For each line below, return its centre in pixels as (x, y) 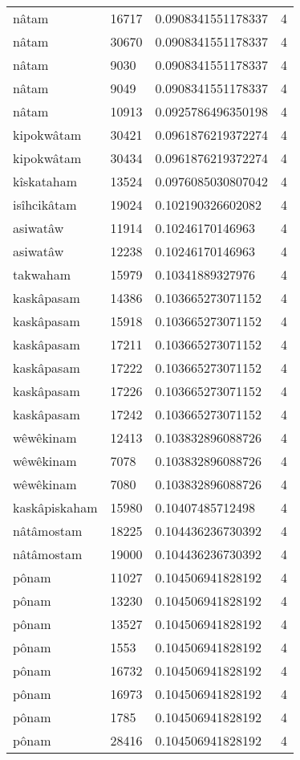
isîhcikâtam (45, 204)
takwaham (42, 274)
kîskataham (45, 181)
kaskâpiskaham (55, 507)
